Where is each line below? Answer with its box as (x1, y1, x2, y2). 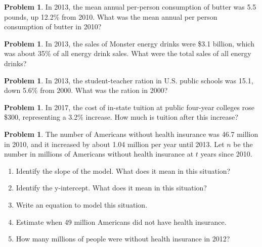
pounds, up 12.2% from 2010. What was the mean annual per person (4, 11, 217, 22)
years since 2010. (200, 149, 252, 159)
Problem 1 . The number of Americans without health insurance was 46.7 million (4, 128, 258, 139)
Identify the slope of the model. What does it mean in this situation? (16, 165, 231, 176)
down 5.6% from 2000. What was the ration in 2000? (4, 85, 168, 95)
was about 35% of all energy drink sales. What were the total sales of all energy (4, 48, 251, 59)
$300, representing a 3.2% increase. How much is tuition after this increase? (4, 112, 238, 122)
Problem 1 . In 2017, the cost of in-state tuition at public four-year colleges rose (4, 102, 254, 112)
